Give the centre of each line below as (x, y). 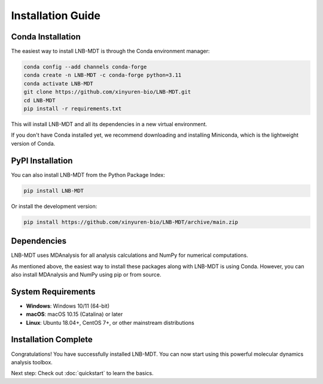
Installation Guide (56, 16)
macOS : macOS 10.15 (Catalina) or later (74, 314)
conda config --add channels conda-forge (85, 67)
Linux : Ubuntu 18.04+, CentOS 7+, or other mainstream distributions (110, 322)
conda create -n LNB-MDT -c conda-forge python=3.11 (103, 75)
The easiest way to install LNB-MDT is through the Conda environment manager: (110, 51)
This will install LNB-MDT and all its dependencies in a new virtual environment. (109, 124)
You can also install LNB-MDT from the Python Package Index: (88, 175)
